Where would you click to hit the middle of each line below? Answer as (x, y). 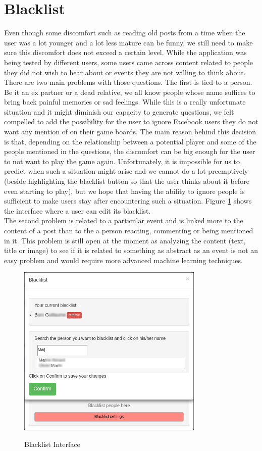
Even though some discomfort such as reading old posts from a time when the (125, 33)
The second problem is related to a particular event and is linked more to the (124, 220)
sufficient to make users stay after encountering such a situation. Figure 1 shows (128, 201)
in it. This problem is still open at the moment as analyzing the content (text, (125, 240)
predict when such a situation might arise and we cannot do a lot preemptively (126, 171)
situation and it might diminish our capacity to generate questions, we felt (119, 111)
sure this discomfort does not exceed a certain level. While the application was (125, 52)
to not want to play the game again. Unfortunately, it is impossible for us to (122, 161)
